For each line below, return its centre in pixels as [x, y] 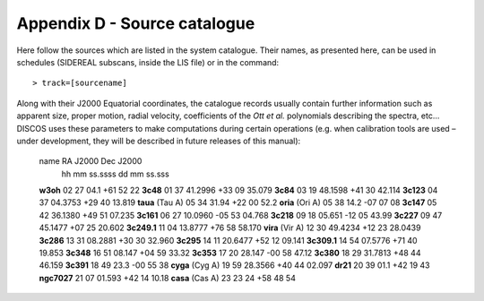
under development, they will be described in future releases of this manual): [159, 141]
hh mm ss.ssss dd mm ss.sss [115, 174]
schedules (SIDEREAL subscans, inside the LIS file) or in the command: [148, 62]
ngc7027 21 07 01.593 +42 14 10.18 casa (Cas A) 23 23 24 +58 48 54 [167, 278]
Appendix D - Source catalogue [136, 23]
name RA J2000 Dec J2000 [91, 161]
